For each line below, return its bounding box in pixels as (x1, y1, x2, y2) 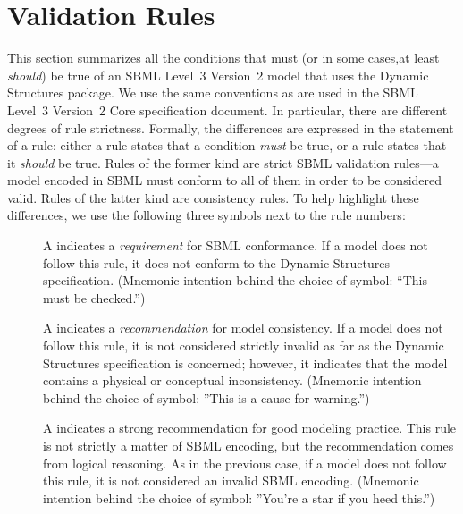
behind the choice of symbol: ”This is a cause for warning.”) (43, 388, 370, 407)
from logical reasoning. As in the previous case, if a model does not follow (43, 453, 447, 472)
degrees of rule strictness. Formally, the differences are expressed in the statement (7, 118, 454, 137)
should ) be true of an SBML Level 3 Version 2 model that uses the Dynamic (7, 65, 429, 84)
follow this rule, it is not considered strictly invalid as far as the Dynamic (43, 336, 444, 355)
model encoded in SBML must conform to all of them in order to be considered (7, 171, 442, 190)
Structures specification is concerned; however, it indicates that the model (43, 353, 448, 372)
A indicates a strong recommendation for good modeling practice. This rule (43, 418, 457, 437)
